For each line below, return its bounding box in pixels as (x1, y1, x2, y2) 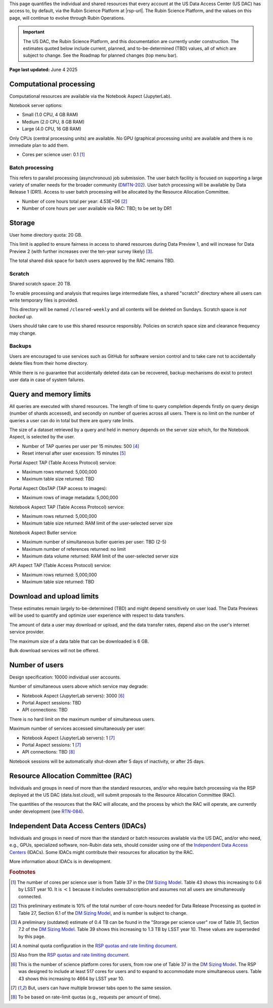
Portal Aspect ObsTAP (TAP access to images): (9, 485, 107, 491)
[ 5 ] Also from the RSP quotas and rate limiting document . (11, 952, 130, 958)
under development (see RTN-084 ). (9, 808, 84, 814)
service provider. (9, 629, 45, 635)
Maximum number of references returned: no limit (22, 546, 126, 552)
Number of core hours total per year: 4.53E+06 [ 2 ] (22, 198, 127, 204)
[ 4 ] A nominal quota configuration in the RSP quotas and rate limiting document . (11, 943, 178, 949)
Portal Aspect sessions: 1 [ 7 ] (22, 741, 81, 748)
